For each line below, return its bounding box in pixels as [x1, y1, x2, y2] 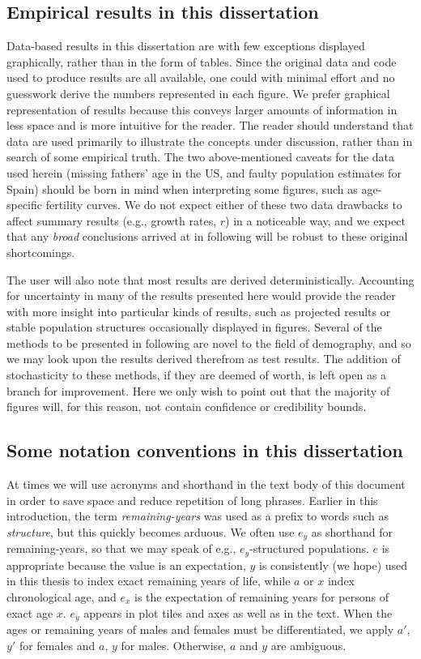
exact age [6, 604, 53, 621]
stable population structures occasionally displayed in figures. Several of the [6, 319, 382, 336]
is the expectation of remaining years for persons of [134, 588, 389, 605]
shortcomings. [6, 243, 75, 260]
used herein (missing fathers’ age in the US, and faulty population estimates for [6, 164, 402, 181]
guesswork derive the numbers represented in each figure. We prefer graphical [6, 84, 390, 101]
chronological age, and [6, 588, 117, 605]
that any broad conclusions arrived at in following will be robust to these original [6, 228, 408, 245]
